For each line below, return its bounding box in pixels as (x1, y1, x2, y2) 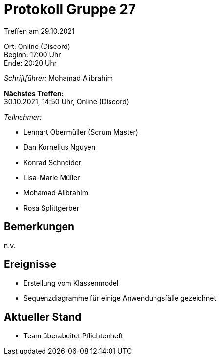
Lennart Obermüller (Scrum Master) (23, 127, 138, 136)
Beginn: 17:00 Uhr (4, 50, 61, 59)
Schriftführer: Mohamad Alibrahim (4, 73, 113, 82)
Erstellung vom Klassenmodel (23, 279, 119, 287)
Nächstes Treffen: (4, 89, 64, 97)
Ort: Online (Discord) (4, 42, 70, 50)
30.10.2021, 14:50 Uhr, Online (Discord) (4, 97, 129, 106)
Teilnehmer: (4, 112, 42, 121)
